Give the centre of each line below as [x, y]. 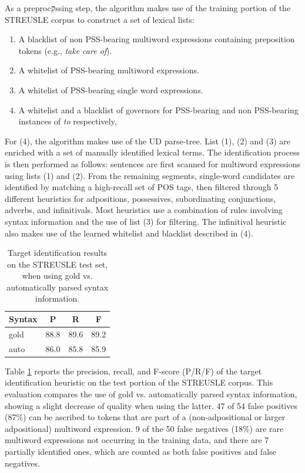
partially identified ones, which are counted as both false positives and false [140, 451]
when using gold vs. [57, 276]
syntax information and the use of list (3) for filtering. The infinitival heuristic [146, 221]
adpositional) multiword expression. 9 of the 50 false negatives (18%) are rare [144, 428]
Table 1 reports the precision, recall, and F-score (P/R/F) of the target [133, 371]
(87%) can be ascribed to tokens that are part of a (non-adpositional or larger [145, 417]
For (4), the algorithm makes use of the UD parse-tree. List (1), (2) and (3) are [148, 141]
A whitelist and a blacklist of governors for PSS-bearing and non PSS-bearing [158, 109]
